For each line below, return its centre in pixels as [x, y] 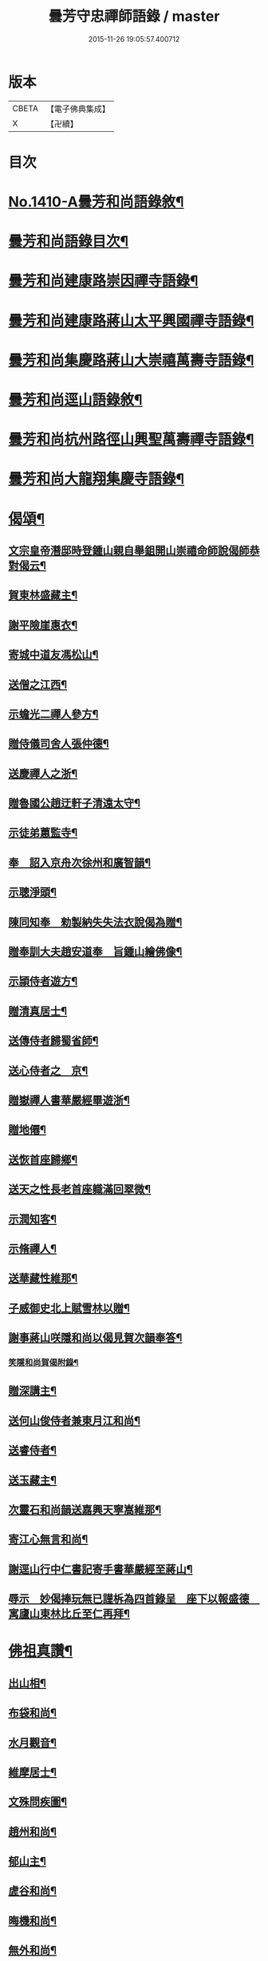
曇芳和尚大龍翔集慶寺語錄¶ [97, 479]
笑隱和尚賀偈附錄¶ [43, 1363]
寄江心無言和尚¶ [48, 1540]
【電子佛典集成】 [78, 109]
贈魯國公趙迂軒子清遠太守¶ [75, 804]
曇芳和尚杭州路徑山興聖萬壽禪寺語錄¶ [131, 440]
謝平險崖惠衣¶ [43, 625]
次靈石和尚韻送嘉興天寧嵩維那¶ [85, 1509]
